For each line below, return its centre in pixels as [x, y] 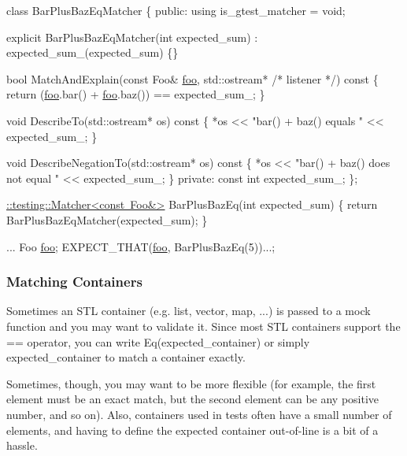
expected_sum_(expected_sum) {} [92, 52]
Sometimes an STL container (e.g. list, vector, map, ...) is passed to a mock [189, 311]
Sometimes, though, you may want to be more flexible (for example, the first [191, 383]
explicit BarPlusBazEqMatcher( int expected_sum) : [132, 37]
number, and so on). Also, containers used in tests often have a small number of [199, 414]
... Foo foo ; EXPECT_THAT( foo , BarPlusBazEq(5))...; [141, 246]
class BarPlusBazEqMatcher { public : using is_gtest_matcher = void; [176, 10]
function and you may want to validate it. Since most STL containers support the [203, 326]
